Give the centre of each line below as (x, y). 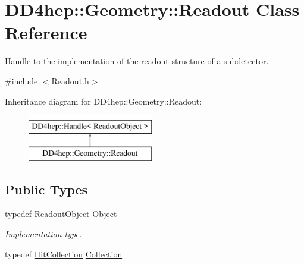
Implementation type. (43, 234)
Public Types (46, 189)
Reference (46, 32)
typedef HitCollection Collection (64, 254)
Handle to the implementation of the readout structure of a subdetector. (137, 61)
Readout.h (70, 81)
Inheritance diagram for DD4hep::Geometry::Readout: (104, 101)
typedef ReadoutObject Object (61, 214)
